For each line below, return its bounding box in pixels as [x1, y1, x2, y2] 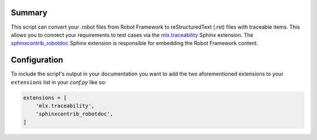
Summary [11, 8, 48, 18]
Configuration [11, 55, 63, 65]
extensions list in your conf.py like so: [11, 78, 107, 86]
